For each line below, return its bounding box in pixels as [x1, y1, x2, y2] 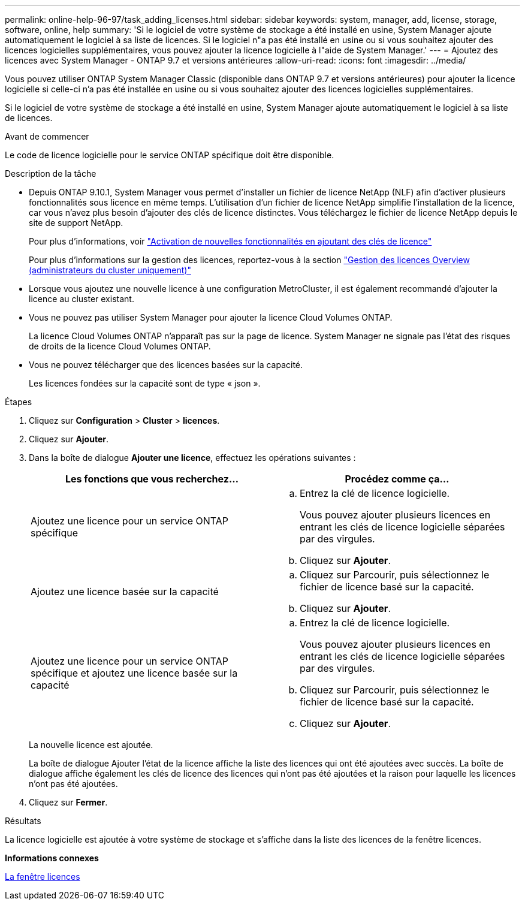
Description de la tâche [5, 168, 96, 179]
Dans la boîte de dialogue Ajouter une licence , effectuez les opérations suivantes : [29, 452, 356, 463]
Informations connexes [5, 853, 99, 863]
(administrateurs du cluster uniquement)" [29, 265, 191, 275]
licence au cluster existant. [29, 294, 134, 304]
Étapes [5, 397, 32, 407]
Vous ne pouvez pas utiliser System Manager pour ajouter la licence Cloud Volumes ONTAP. [29, 312, 393, 322]
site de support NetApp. [29, 218, 123, 228]
